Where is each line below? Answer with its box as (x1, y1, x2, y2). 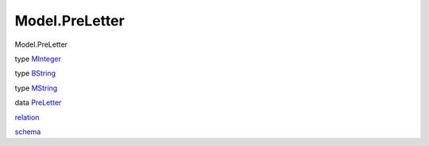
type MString (14, 83, 58, 93)
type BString (14, 68, 56, 79)
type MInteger (14, 54, 61, 63)
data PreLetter (14, 98, 62, 107)
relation (14, 112, 40, 122)
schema (14, 127, 41, 136)
